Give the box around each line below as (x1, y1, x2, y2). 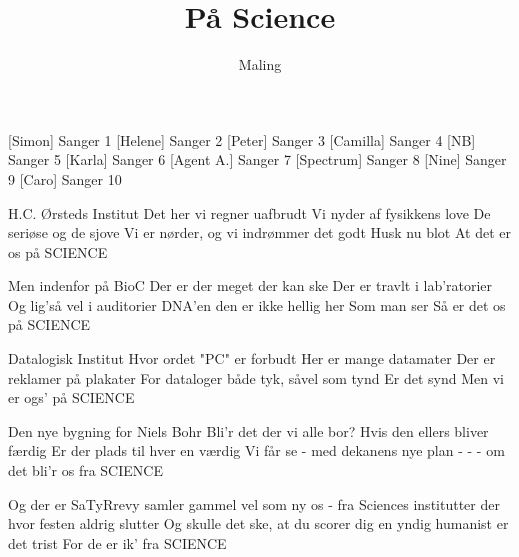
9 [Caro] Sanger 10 (8, 168, 122, 189)
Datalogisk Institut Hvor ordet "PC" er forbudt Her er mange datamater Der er (8, 348, 496, 369)
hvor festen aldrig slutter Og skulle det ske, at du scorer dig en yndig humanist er (8, 513, 509, 534)
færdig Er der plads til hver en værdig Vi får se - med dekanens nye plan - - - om (8, 440, 505, 461)
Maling (238, 54, 282, 75)
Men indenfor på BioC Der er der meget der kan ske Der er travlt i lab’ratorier (8, 275, 493, 296)
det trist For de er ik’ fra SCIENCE (8, 532, 227, 553)
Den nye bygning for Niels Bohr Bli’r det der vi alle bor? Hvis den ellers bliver (8, 420, 489, 441)
